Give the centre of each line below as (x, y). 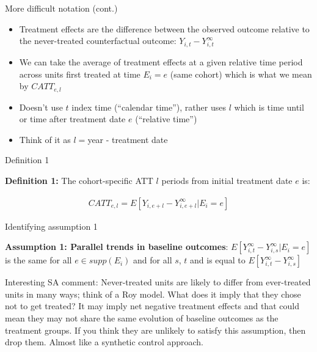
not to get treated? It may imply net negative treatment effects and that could (152, 306)
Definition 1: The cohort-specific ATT (79, 180)
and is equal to (218, 260)
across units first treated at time (80, 74)
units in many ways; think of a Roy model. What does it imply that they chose (153, 294)
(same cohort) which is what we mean (241, 74)
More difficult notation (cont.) (61, 8)
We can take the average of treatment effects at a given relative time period (161, 61)
